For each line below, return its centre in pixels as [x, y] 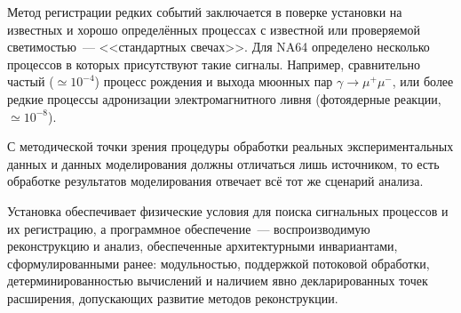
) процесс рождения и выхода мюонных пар [214, 81]
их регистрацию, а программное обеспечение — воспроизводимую [189, 228]
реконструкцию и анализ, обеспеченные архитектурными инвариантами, [203, 246]
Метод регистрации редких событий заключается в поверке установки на [205, 12]
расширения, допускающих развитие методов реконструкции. [173, 297]
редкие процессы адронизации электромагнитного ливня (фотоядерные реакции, [224, 98]
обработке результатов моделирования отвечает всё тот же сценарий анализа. [215, 181]
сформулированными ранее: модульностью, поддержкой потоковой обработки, [219, 263]
